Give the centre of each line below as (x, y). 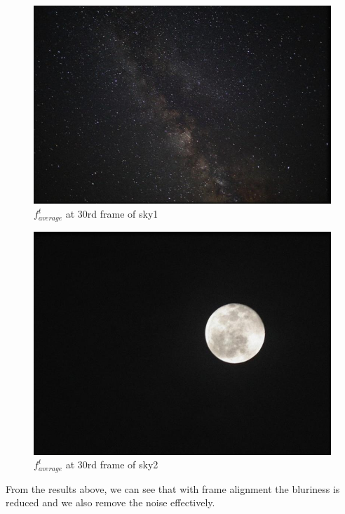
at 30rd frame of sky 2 (112, 464)
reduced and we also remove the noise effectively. (110, 502)
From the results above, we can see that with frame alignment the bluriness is (173, 488)
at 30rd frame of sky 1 (112, 214)
